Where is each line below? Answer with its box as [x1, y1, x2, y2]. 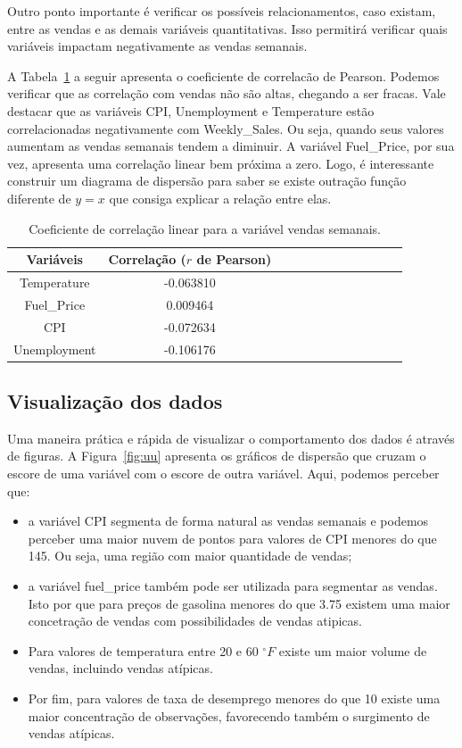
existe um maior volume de [278, 641, 427, 660]
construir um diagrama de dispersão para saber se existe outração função [7, 171, 407, 190]
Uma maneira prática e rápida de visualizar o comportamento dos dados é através [7, 428, 455, 447]
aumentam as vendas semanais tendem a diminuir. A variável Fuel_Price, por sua [7, 137, 455, 155]
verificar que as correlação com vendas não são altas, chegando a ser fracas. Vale [7, 84, 446, 103]
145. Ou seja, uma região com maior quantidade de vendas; [28, 546, 352, 565]
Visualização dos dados [7, 386, 223, 414]
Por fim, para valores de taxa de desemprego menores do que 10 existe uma [28, 688, 441, 707]
